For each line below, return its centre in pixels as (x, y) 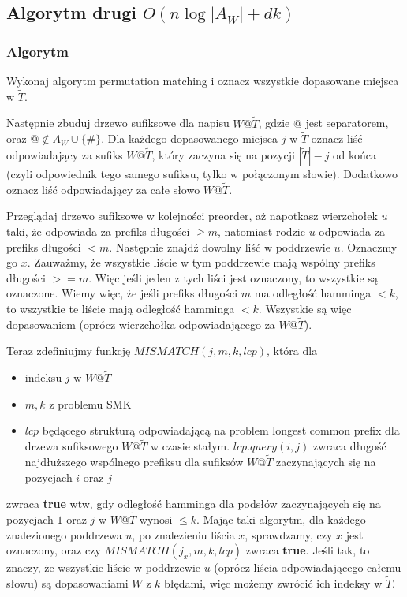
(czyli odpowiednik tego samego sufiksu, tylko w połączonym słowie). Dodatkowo (202, 174)
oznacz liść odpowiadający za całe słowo (103, 189)
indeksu (43, 377)
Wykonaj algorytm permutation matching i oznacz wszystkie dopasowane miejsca (203, 80)
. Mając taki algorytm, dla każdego (281, 519)
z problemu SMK (90, 403)
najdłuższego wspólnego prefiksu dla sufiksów (134, 462)
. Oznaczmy (369, 246)
